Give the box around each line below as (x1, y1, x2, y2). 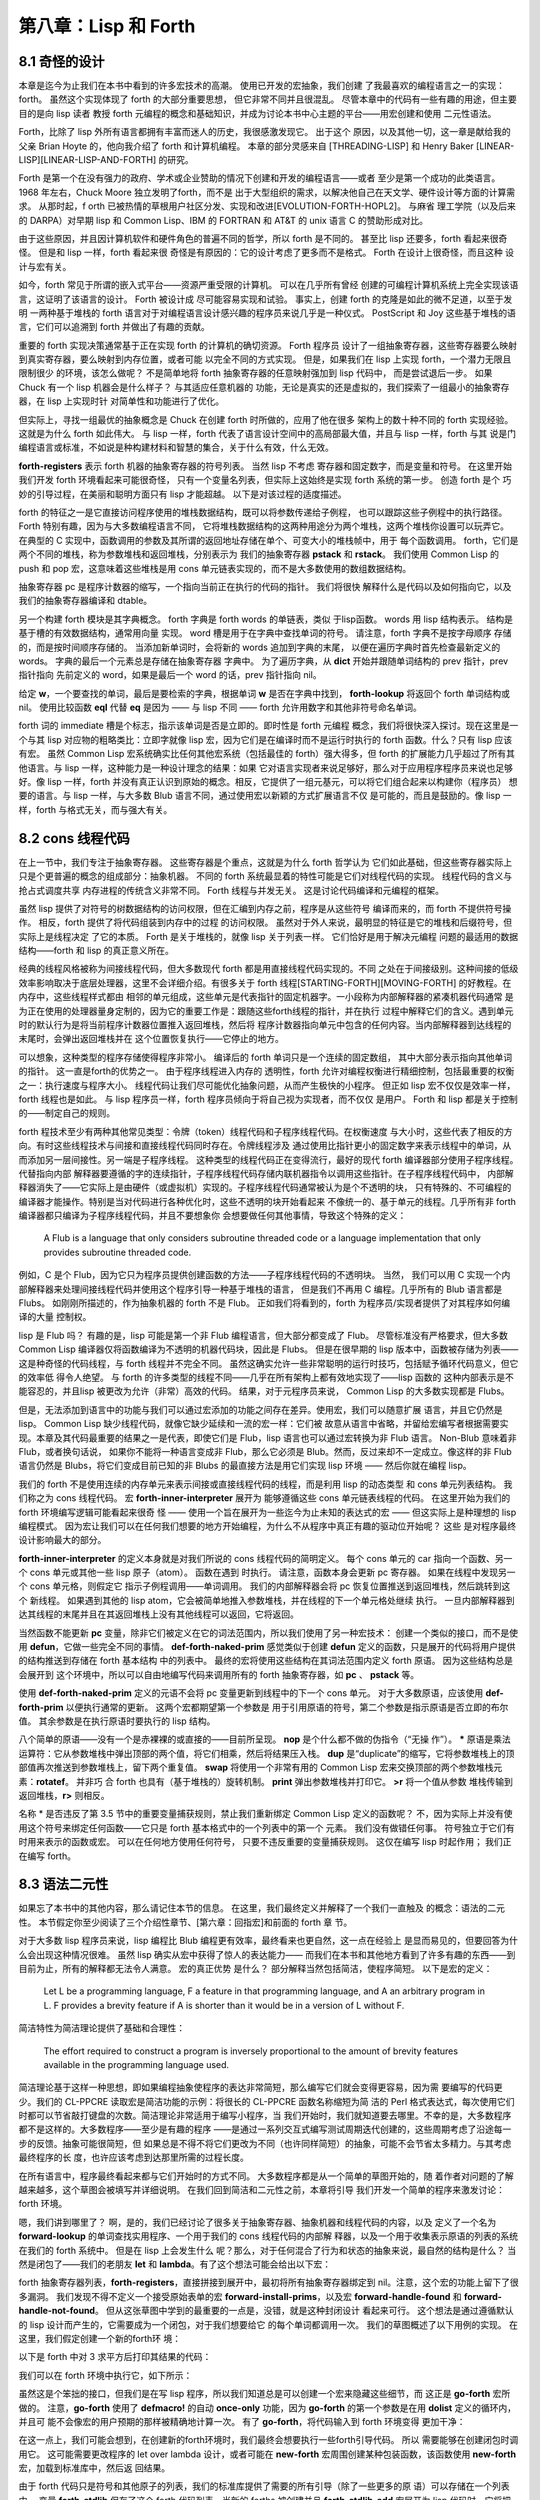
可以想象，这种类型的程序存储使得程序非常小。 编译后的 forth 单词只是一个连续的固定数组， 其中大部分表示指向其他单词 (18, 1051, 513, 1063)
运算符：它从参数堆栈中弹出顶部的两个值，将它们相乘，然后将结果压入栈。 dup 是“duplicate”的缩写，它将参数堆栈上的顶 (18, 1747, 515, 1759)
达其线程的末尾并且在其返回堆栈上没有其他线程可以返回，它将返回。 (18, 1608, 299, 1620)
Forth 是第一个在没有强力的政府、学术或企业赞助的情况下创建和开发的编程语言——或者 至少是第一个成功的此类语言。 (18, 172, 501, 184)
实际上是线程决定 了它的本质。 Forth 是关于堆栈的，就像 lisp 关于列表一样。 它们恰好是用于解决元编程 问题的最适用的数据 (18, 930, 519, 942)
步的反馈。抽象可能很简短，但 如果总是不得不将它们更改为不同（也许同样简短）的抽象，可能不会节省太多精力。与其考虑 (18, 2137, 512, 2149)
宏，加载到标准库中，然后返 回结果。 (18, 2462, 170, 2474)
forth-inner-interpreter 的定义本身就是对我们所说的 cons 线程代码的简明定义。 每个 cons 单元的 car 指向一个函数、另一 (18, 1552, 513, 1564)
